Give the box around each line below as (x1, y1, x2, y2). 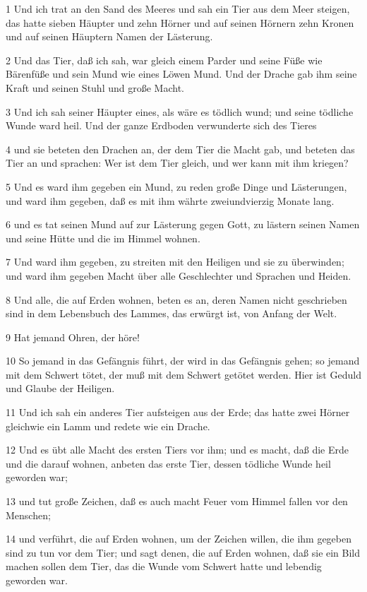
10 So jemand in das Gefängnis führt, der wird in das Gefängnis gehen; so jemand (6, 353, 360, 368)
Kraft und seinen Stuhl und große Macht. (6, 80, 184, 95)
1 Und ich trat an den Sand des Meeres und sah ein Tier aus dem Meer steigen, (6, 1, 350, 16)
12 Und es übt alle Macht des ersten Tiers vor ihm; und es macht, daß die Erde (6, 442, 349, 457)
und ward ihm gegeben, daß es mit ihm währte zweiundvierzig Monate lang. (6, 193, 335, 208)
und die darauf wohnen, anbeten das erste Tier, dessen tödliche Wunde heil (6, 456, 331, 470)
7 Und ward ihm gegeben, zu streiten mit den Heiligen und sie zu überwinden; (6, 254, 344, 269)
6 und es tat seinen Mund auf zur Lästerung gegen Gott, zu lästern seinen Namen (6, 217, 360, 232)
